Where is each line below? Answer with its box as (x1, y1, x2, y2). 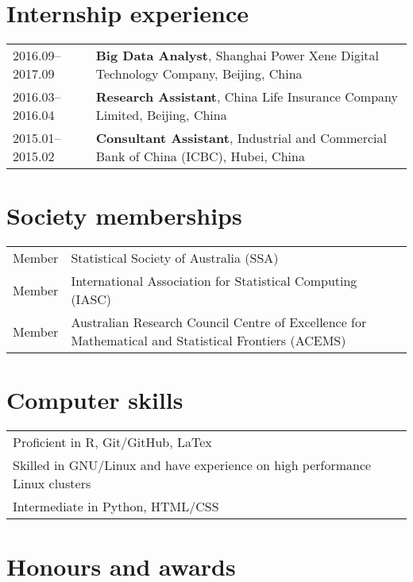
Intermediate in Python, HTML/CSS (13, 497, 219, 516)
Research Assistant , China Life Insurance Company (95, 87, 398, 106)
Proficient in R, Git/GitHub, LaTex (13, 433, 212, 452)
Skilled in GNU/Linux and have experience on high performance (13, 456, 372, 475)
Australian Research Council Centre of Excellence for (71, 313, 367, 332)
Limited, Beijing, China (95, 106, 227, 125)
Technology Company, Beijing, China (95, 64, 303, 83)
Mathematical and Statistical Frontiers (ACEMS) (71, 331, 346, 350)
